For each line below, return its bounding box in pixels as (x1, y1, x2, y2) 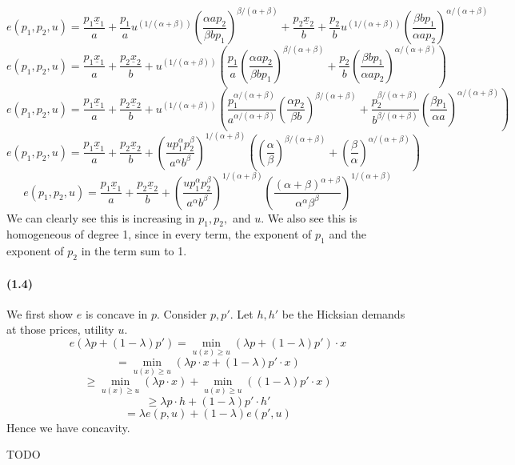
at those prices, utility (6, 321, 114, 338)
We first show (6, 305, 74, 322)
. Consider (157, 305, 207, 322)
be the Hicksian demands (281, 305, 405, 322)
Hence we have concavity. (6, 419, 130, 435)
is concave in (85, 305, 148, 322)
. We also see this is (261, 209, 357, 226)
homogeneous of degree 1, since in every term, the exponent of (6, 226, 312, 243)
